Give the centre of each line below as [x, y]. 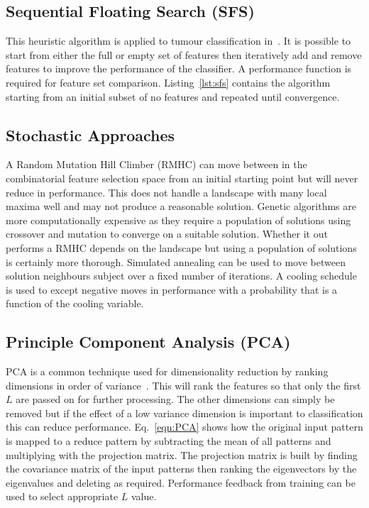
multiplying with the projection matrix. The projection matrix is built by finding [182, 454]
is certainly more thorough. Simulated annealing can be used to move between [176, 261]
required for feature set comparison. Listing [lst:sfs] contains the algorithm [168, 82]
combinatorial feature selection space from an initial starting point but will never [182, 178]
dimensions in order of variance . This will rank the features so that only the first [183, 385]
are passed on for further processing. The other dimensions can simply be [175, 399]
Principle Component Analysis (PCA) [148, 342]
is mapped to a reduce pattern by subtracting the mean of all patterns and [169, 441]
